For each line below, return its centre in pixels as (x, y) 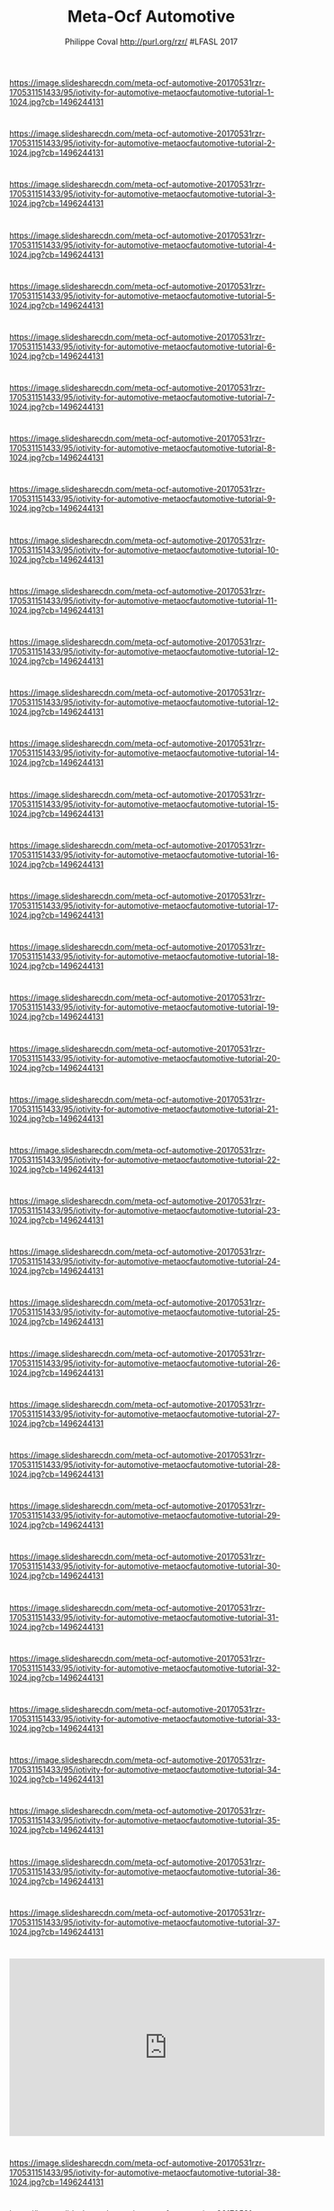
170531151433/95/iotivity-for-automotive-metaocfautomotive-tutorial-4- (143, 244)
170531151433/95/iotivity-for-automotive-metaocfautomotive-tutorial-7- (143, 398)
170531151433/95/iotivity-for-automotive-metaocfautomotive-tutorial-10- (144, 550)
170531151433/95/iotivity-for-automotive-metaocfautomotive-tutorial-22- (145, 1160)
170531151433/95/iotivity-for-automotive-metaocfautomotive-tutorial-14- (144, 753)
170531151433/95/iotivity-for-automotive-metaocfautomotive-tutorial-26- (145, 1362)
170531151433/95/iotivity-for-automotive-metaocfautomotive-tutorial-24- (145, 1261)
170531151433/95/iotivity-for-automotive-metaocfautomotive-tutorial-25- (145, 1312)
